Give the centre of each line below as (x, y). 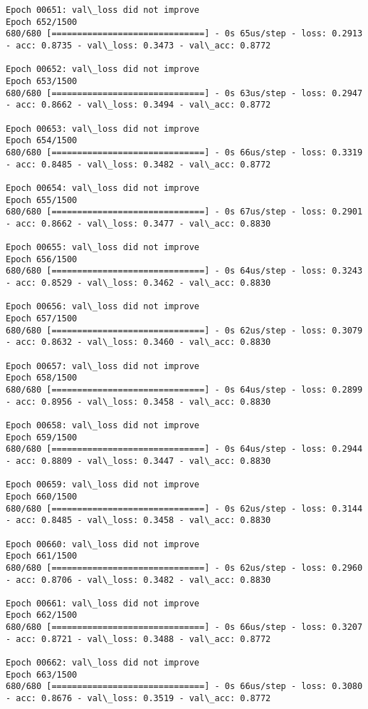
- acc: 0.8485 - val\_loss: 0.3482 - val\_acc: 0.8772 (138, 164)
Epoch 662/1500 (42, 615)
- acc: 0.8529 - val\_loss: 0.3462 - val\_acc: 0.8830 (138, 283)
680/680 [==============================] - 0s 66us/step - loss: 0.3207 (184, 627)
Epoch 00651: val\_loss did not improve (103, 10)
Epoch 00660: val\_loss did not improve (103, 544)
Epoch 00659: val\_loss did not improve (103, 485)
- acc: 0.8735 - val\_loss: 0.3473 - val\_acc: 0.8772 (138, 45)
